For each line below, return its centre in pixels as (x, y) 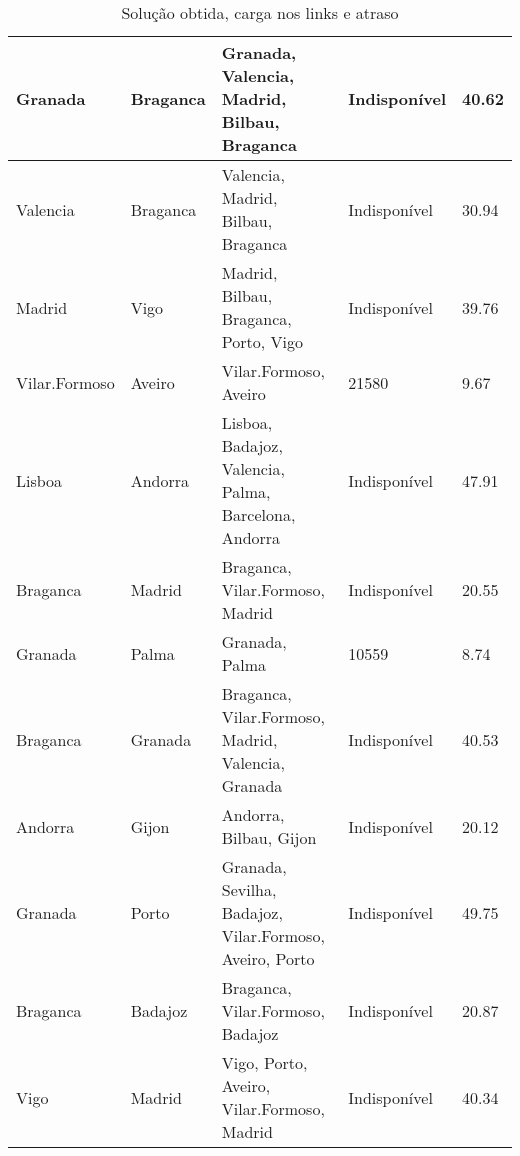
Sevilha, (249, 889)
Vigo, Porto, (264, 1062)
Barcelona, (258, 514)
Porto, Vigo (262, 341)
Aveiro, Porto (268, 958)
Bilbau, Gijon (269, 837)
